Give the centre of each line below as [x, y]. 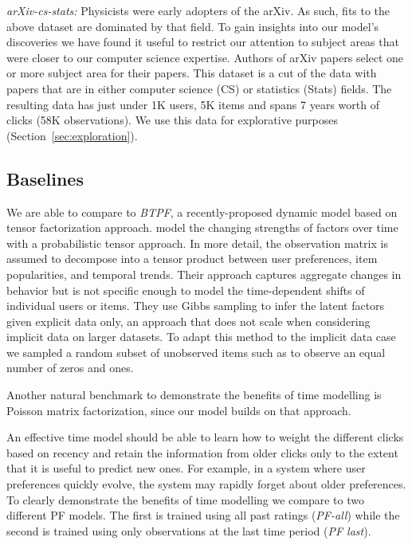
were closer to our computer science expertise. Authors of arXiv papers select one [205, 57]
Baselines [45, 178]
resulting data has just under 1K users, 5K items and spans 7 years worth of [193, 104]
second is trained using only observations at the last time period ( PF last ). [189, 530]
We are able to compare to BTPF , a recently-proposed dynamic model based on [202, 212]
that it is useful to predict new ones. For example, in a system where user [186, 468]
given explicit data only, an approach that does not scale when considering [188, 321]
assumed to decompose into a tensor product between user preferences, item [192, 259]
